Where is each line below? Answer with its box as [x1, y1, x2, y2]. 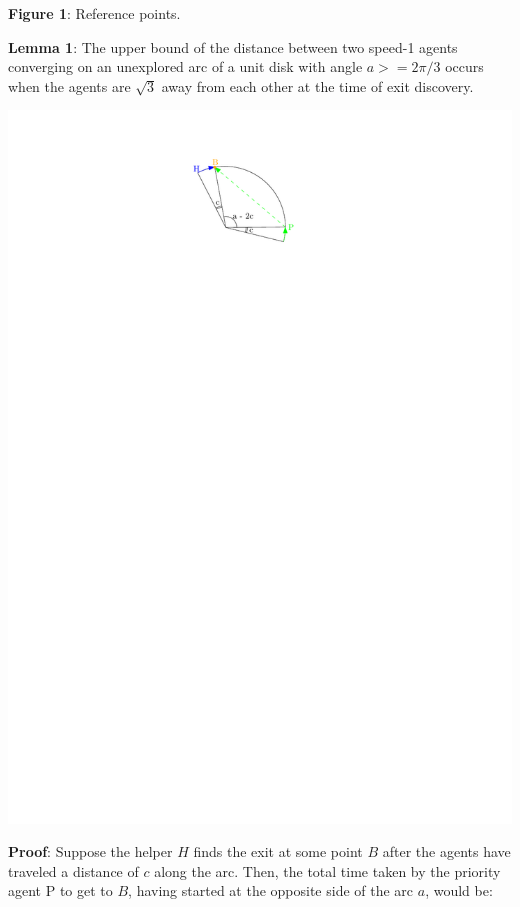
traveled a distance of [8, 860, 139, 881]
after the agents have [382, 841, 511, 862]
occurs [445, 56, 484, 77]
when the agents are [8, 75, 131, 96]
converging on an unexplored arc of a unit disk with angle [8, 56, 363, 77]
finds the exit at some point [193, 841, 363, 862]
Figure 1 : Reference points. [8, 3, 181, 23]
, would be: [425, 880, 493, 901]
